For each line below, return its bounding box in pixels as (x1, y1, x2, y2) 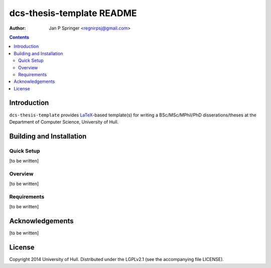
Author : (9, 25, 26, 31)
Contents (9, 34, 30, 40)
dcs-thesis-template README (9, 8, 137, 19)
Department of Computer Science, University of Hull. (9, 118, 119, 125)
